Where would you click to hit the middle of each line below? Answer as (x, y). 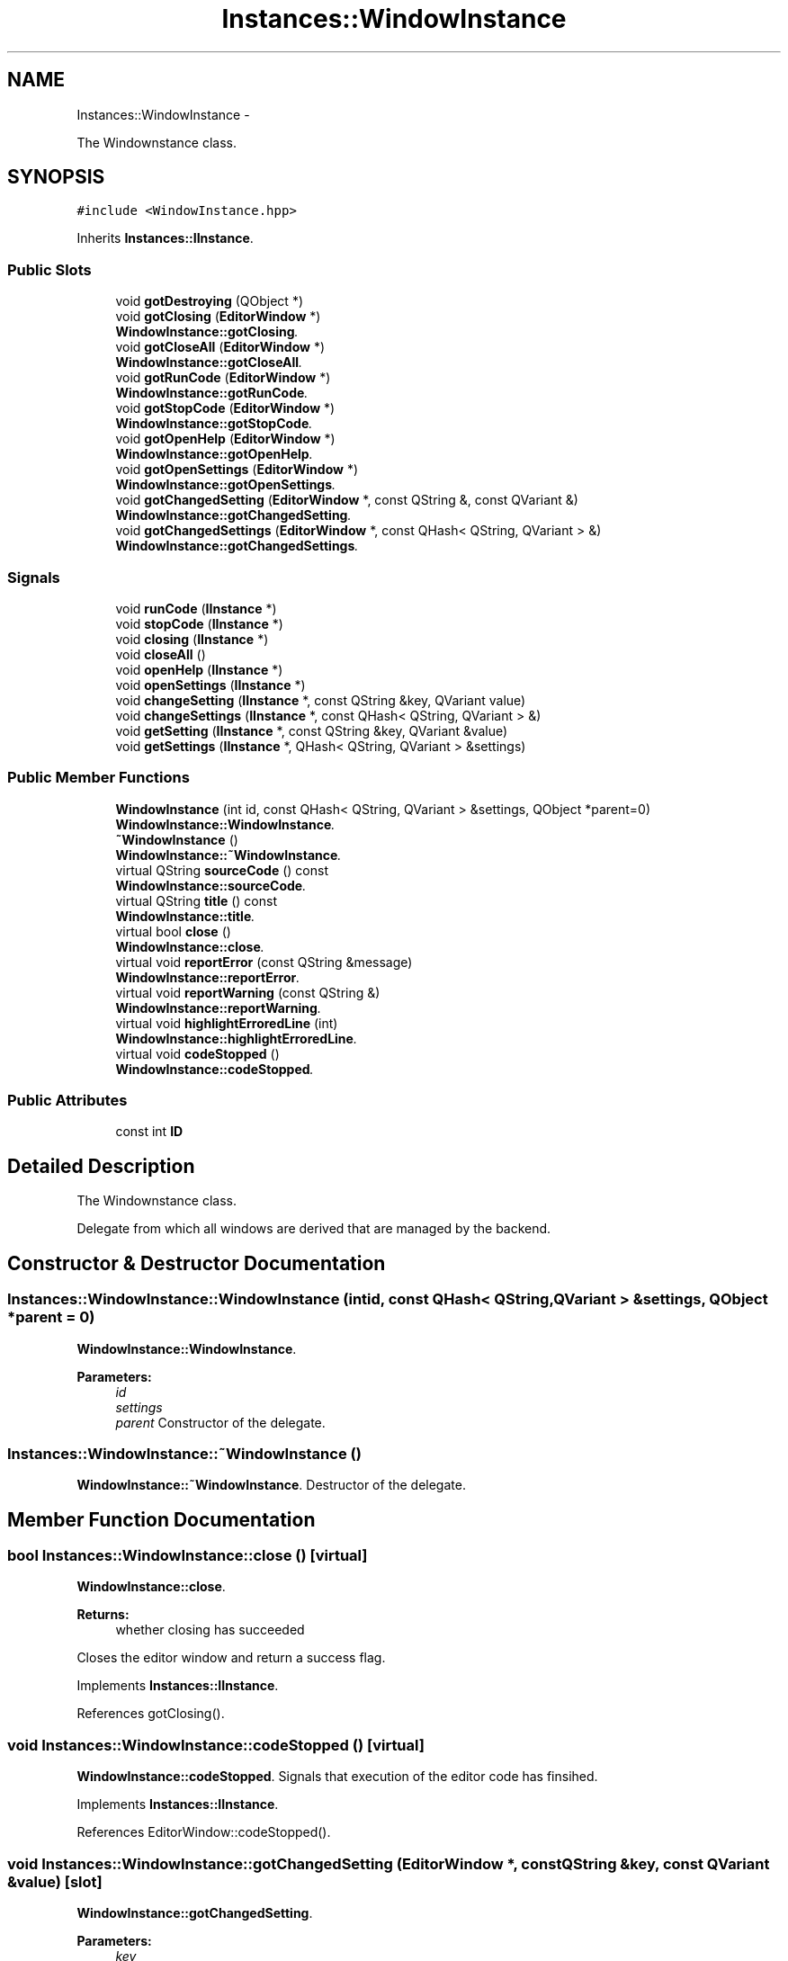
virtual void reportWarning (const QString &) (248, 992)
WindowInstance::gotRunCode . (212, 393)
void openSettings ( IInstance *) (210, 685)
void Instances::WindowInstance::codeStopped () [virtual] (216, 1745)
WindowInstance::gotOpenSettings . (226, 485)
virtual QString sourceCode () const (222, 870)
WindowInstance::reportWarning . (218, 1007)
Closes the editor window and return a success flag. (231, 1658)
